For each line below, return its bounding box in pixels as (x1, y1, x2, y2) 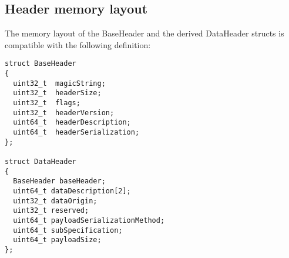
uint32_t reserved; (13, 206, 89, 215)
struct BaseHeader (5, 59, 76, 68)
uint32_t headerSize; (13, 89, 102, 98)
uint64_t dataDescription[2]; (13, 186, 131, 195)
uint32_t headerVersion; (13, 108, 115, 117)
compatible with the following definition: (5, 38, 151, 51)
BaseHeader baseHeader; (13, 177, 106, 186)
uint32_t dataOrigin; (13, 196, 98, 205)
